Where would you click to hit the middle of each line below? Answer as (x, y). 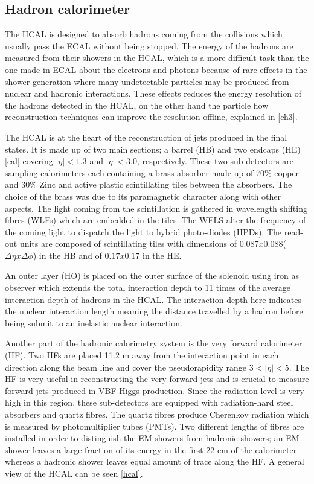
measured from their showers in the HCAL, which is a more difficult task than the (157, 58)
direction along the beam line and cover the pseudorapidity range (126, 367)
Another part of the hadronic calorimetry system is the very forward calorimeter (154, 343)
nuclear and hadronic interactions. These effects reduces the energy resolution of (153, 93)
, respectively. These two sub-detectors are (215, 161)
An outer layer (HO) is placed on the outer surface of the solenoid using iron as (152, 275)
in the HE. (162, 255)
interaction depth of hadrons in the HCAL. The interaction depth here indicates (153, 299)
